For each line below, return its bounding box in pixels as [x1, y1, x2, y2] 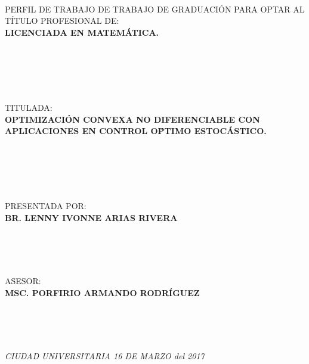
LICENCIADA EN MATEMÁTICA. [5, 26, 159, 38]
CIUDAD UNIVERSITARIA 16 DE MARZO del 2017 [5, 350, 205, 362]
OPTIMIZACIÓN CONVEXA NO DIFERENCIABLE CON [5, 113, 260, 125]
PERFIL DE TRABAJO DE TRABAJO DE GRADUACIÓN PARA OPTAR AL [5, 2, 305, 15]
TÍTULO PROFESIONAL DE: [5, 14, 119, 27]
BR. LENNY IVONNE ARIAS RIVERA [5, 211, 178, 223]
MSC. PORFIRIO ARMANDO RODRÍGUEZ [5, 286, 200, 298]
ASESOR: [5, 275, 41, 287]
